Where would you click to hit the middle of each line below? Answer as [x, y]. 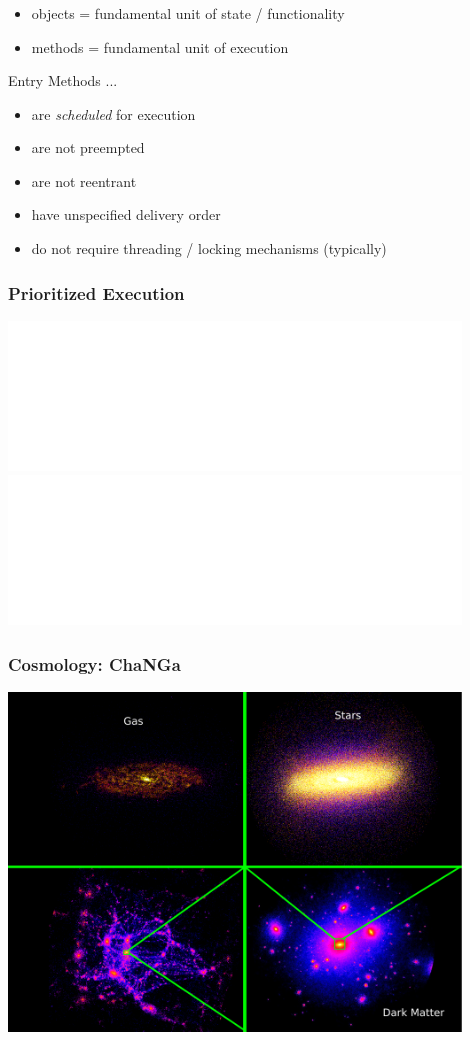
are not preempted [88, 147]
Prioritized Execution [96, 292]
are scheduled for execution [113, 113]
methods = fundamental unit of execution [160, 46]
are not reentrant [84, 180]
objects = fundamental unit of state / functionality [188, 12]
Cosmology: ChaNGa [94, 664]
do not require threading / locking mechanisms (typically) [209, 248]
